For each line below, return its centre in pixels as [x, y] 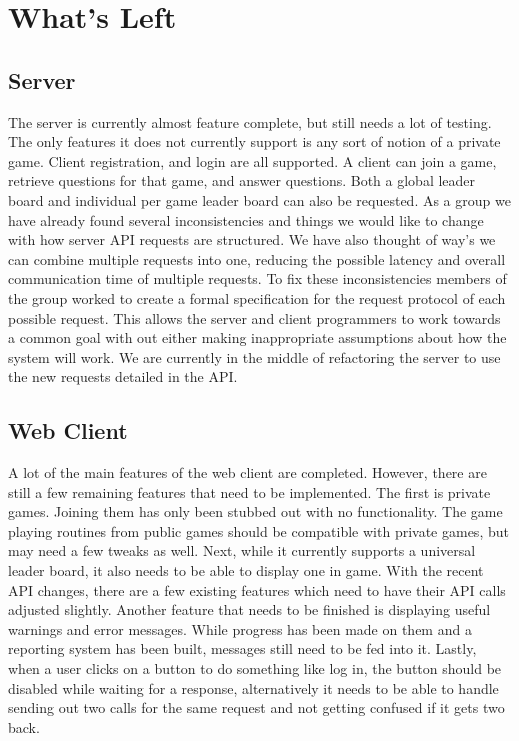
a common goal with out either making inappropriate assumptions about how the [257, 337]
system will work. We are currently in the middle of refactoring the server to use [254, 356]
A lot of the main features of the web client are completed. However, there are [247, 472]
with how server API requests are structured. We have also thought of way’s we [252, 239]
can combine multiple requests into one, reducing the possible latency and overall [257, 258]
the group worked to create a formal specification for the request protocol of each [257, 297]
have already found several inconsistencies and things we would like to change [246, 219]
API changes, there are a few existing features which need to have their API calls [257, 589]
